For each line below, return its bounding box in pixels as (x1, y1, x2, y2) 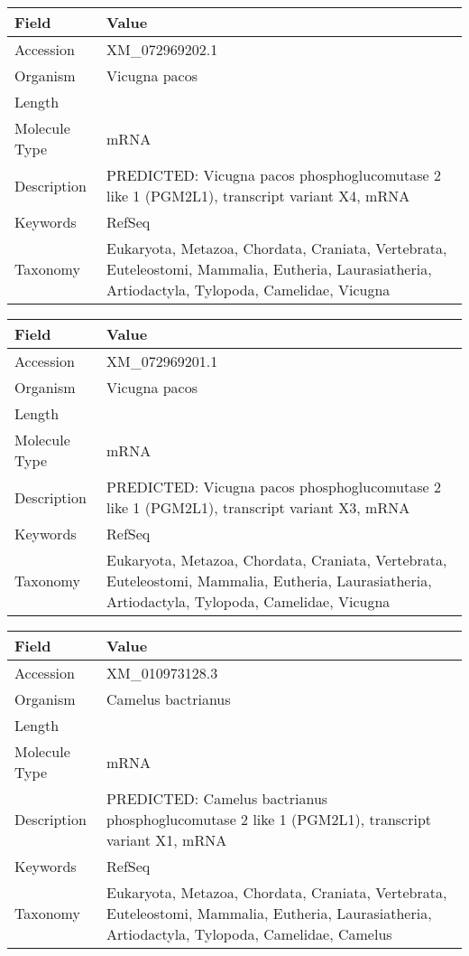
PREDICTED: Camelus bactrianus (106, 788, 328, 809)
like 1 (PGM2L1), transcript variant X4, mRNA (106, 185, 410, 206)
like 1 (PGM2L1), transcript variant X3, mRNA (106, 497, 410, 518)
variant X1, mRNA (106, 829, 227, 850)
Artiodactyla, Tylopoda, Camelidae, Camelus (106, 923, 392, 944)
